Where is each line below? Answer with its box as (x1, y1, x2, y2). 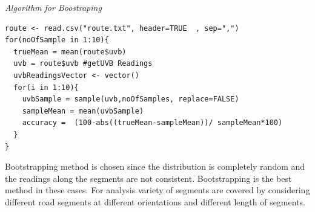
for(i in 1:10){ (13, 83, 79, 92)
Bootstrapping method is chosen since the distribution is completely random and (5, 160, 305, 173)
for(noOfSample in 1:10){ (5, 36, 109, 45)
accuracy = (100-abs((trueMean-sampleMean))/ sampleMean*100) (22, 118, 283, 127)
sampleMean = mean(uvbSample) (22, 106, 144, 115)
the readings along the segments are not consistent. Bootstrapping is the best (5, 172, 292, 184)
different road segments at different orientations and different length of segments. (5, 195, 305, 208)
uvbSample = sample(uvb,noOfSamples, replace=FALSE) (22, 95, 239, 104)
